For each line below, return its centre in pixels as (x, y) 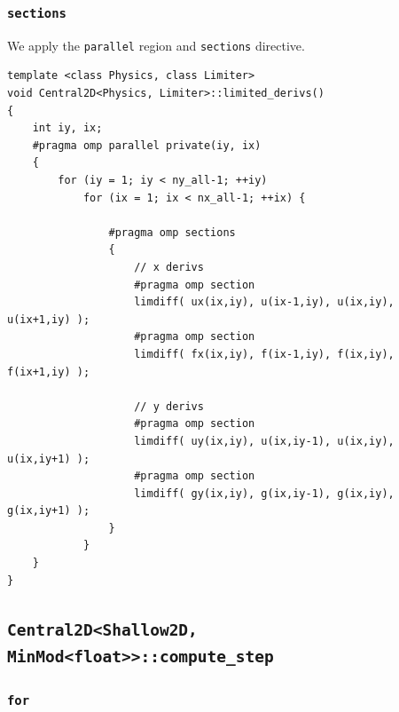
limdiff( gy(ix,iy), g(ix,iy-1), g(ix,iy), (264, 493)
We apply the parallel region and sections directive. (156, 45)
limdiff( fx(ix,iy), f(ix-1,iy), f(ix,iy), (264, 354)
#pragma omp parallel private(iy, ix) (147, 145)
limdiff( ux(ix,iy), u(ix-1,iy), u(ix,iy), (264, 302)
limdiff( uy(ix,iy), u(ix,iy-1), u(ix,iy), (264, 441)
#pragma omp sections (172, 232)
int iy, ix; (67, 128)
